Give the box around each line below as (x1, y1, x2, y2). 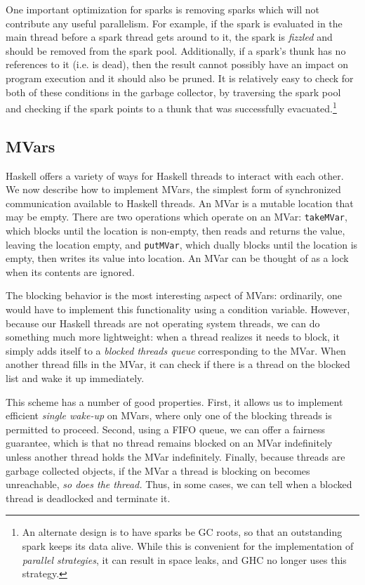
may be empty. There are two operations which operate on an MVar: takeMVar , (6, 209, 347, 224)
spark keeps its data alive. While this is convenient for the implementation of (22, 538, 354, 553)
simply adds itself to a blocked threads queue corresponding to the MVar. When (6, 343, 346, 357)
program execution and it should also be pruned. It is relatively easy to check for (6, 70, 354, 85)
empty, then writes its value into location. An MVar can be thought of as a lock (6, 251, 349, 265)
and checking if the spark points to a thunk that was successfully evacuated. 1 (6, 99, 337, 115)
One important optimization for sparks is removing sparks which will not (6, 2, 320, 16)
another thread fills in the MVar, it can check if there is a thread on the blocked (6, 357, 350, 372)
